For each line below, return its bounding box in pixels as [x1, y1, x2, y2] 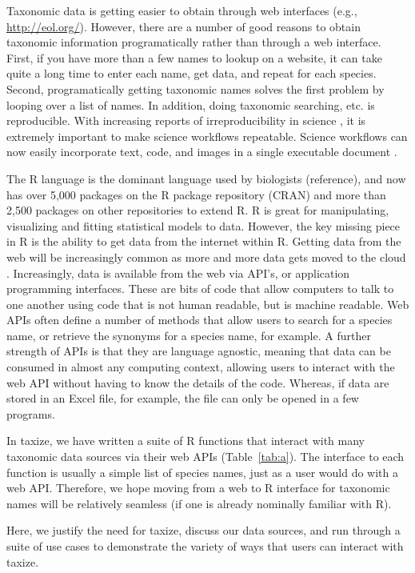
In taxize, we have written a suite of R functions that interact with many [6, 432, 365, 449]
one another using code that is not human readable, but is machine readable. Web [6, 295, 409, 312]
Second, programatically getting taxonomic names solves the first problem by [6, 80, 385, 97]
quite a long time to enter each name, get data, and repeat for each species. [6, 65, 377, 82]
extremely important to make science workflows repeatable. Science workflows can [6, 127, 408, 144]
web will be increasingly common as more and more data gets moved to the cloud [6, 248, 406, 265]
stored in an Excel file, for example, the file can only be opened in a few [6, 390, 359, 407]
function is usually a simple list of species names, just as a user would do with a [6, 463, 398, 480]
